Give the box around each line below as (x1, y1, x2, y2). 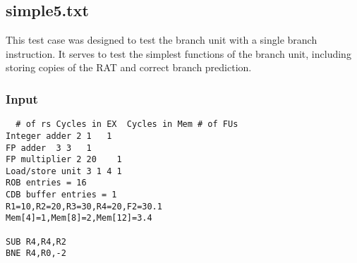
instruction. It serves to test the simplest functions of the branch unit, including (6, 46, 351, 61)
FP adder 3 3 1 (6, 142, 92, 153)
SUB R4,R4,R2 (6, 236, 66, 247)
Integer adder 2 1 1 (6, 130, 112, 141)
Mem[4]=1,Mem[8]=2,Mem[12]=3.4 (6, 213, 152, 224)
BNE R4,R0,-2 (6, 248, 66, 259)
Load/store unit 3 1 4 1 (6, 166, 122, 176)
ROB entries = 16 (6, 178, 87, 188)
